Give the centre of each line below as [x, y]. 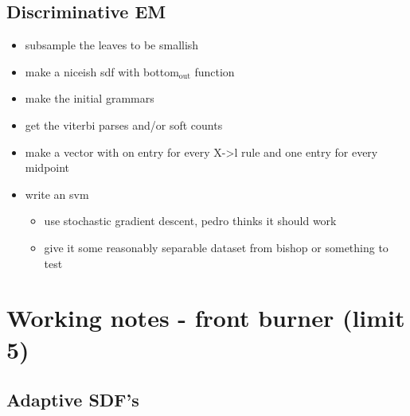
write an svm [57, 194]
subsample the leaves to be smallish [112, 45]
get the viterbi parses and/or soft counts [124, 124]
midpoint [47, 167]
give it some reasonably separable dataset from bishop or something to [216, 247]
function [215, 71]
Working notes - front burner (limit [206, 318]
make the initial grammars [90, 98]
